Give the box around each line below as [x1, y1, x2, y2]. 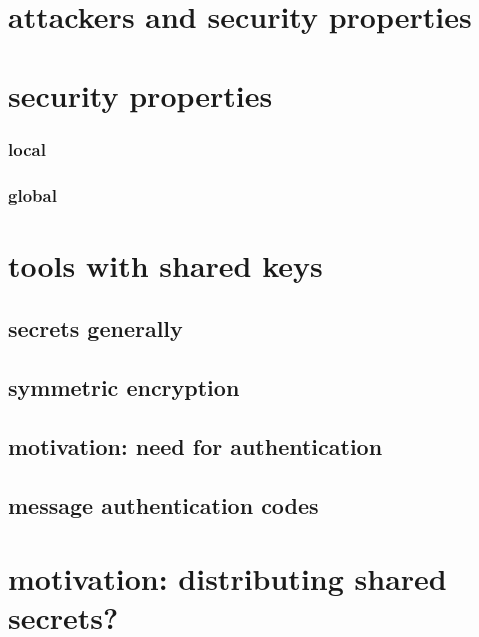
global [8, 182, 57, 207]
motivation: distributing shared [8, 558, 447, 599]
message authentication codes [8, 489, 319, 520]
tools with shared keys [8, 244, 323, 285]
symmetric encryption [8, 371, 240, 402]
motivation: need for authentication [8, 430, 383, 461]
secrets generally [8, 313, 183, 344]
